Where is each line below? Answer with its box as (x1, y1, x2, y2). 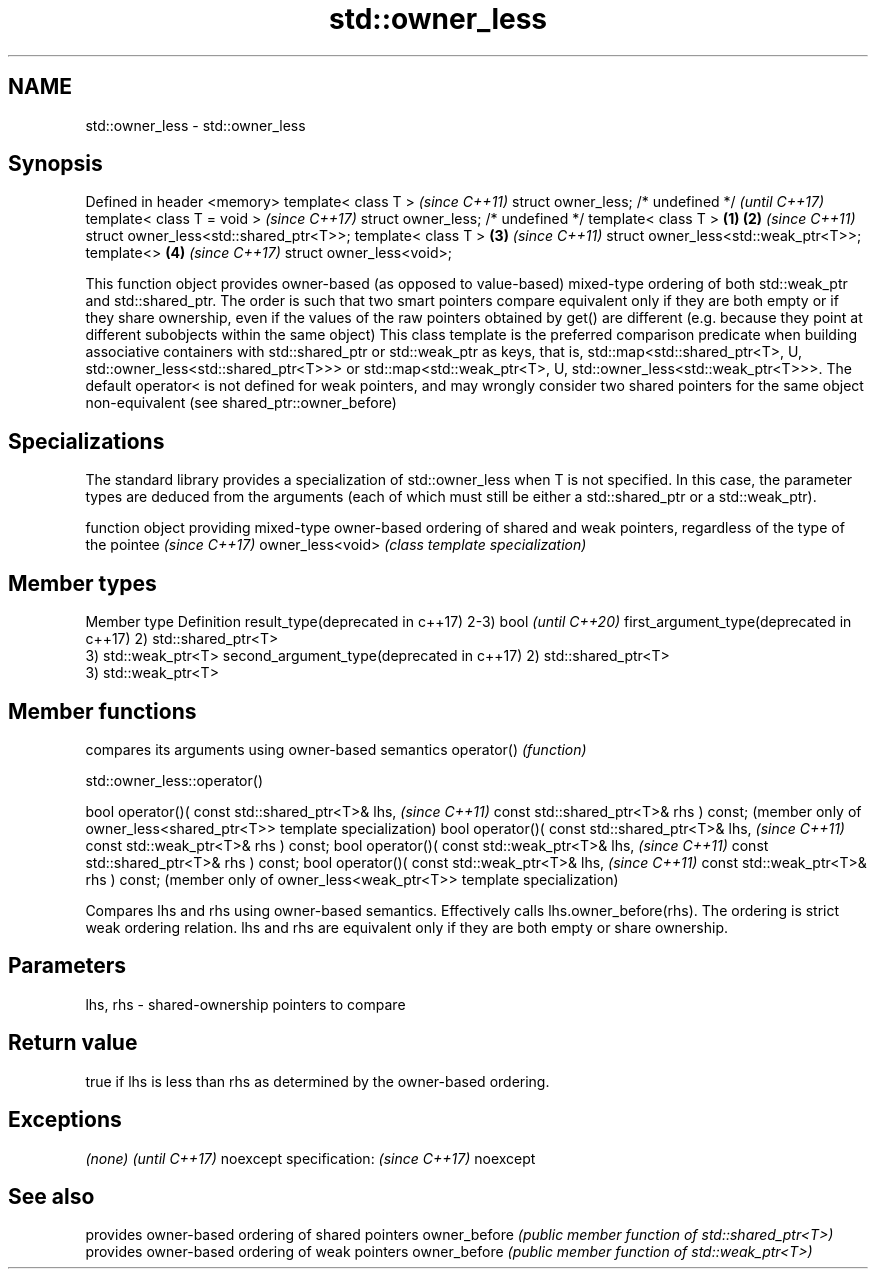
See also (8, 1183, 95, 1209)
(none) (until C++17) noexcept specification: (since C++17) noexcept (85, 1149, 536, 1167)
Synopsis (8, 151, 103, 177)
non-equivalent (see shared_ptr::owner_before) (85, 394, 397, 412)
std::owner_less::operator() (85, 771, 264, 789)
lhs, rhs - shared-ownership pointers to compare (85, 995, 406, 1013)
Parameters (8, 953, 126, 979)
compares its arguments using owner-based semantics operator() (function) (85, 740, 587, 758)
